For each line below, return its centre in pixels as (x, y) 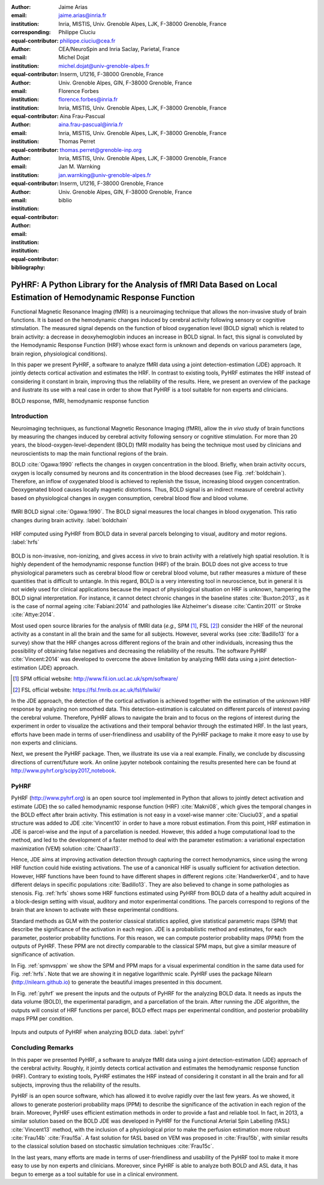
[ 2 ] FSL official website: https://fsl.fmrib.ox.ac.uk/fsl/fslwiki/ (87, 690)
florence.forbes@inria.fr (88, 100)
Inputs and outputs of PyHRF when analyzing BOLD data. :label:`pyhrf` (98, 1032)
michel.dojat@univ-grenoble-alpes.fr (104, 65)
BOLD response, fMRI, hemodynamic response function (80, 401)
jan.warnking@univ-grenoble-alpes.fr (105, 175)
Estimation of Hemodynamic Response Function (103, 297)
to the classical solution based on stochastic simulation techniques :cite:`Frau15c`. (112, 1146)
